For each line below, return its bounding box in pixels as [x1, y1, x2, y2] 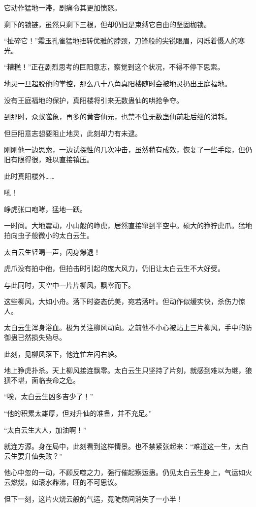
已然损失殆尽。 [17, 332, 66, 342]
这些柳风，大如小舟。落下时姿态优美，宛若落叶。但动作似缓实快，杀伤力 [4, 296, 238, 306]
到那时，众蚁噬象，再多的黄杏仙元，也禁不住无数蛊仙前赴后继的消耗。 [4, 111, 231, 122]
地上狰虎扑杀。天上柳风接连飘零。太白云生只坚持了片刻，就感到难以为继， [4, 365, 245, 375]
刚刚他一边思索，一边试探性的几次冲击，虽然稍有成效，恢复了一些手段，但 [4, 144, 245, 155]
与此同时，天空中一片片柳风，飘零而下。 [4, 279, 135, 290]
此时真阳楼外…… [4, 170, 55, 181]
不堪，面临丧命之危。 [10, 374, 80, 385]
